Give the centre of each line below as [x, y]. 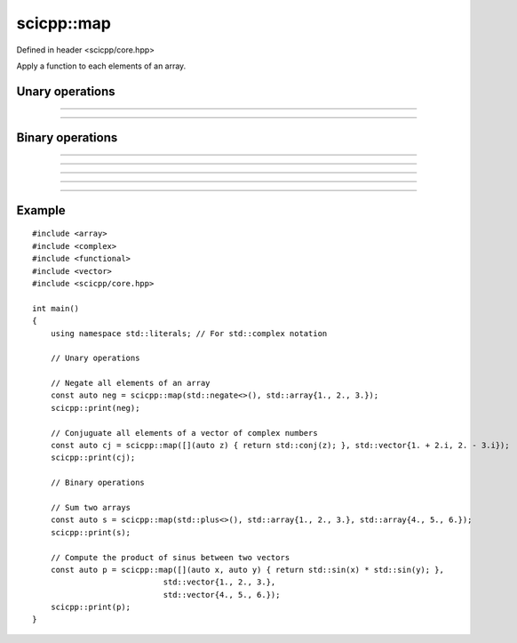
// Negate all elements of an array [130, 383]
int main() [56, 308]
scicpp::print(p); [91, 607]
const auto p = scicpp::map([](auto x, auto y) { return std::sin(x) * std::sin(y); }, [247, 570]
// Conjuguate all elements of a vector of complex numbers [184, 433]
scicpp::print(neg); [95, 408]
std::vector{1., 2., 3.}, [219, 582]
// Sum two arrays [91, 507]
